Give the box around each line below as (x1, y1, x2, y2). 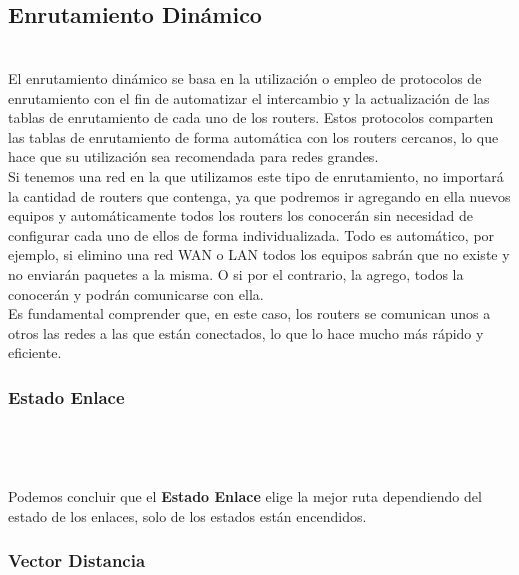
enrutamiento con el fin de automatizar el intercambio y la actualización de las (8, 87, 490, 108)
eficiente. (8, 342, 62, 363)
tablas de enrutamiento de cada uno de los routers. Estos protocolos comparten (8, 107, 494, 128)
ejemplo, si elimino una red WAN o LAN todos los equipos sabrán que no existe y (8, 244, 510, 265)
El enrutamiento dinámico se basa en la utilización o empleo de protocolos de (8, 67, 482, 88)
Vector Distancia (8, 548, 146, 573)
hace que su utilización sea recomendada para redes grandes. (8, 146, 379, 167)
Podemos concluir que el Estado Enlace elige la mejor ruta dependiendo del (8, 486, 482, 507)
